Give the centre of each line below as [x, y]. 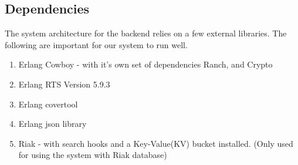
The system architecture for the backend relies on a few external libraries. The [146, 33]
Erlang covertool [48, 104]
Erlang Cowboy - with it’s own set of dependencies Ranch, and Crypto [145, 64]
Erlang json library [53, 124]
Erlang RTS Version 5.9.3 [64, 84]
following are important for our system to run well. [96, 44]
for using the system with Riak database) [93, 155]
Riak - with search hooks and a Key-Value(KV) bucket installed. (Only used [156, 143]
